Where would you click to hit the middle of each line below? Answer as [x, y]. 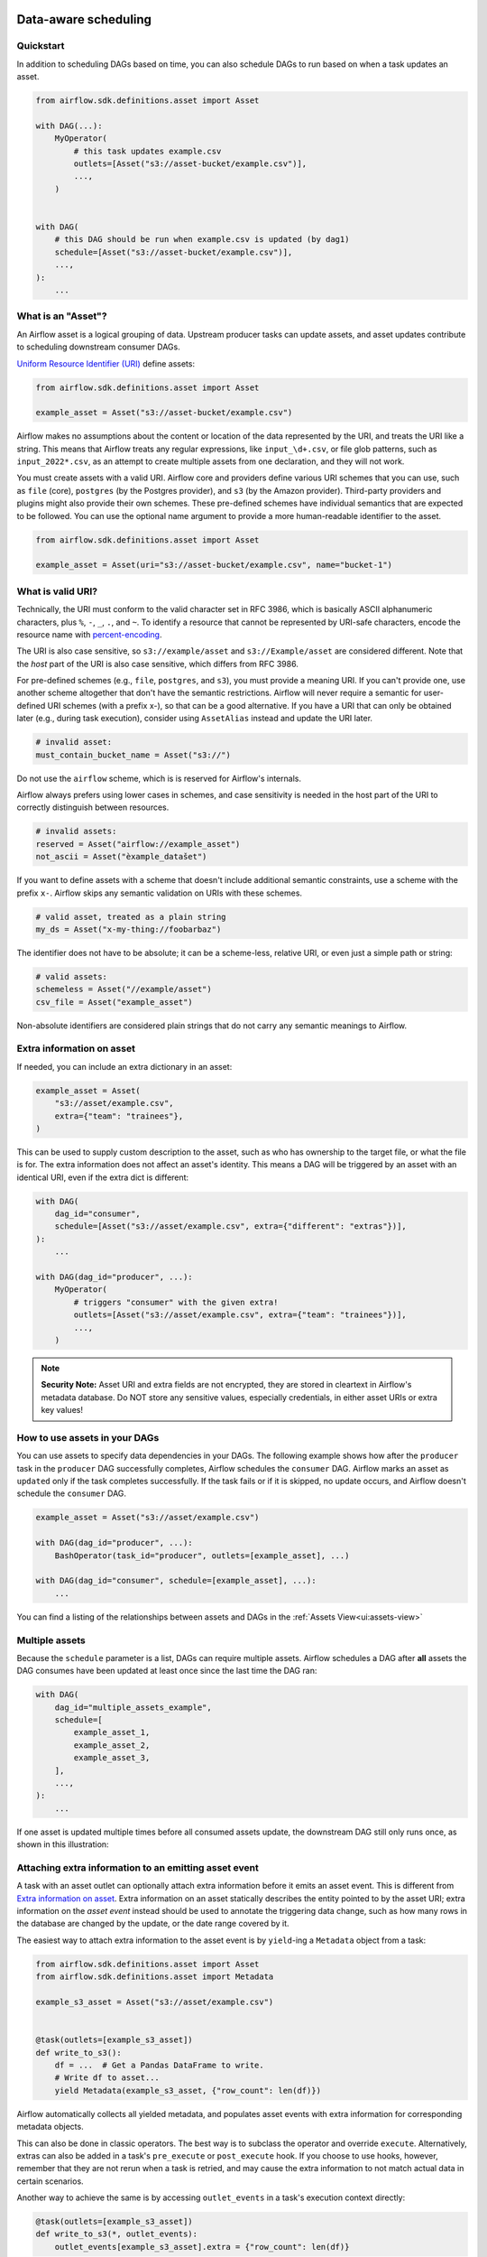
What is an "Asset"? [62, 316]
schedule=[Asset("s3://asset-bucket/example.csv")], [174, 252]
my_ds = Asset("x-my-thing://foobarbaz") [129, 929]
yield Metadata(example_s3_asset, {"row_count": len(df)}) [188, 2090]
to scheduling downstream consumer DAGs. [98, 347]
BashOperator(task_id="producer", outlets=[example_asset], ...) [202, 1556]
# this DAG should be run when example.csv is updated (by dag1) [202, 240]
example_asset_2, [112, 1745]
